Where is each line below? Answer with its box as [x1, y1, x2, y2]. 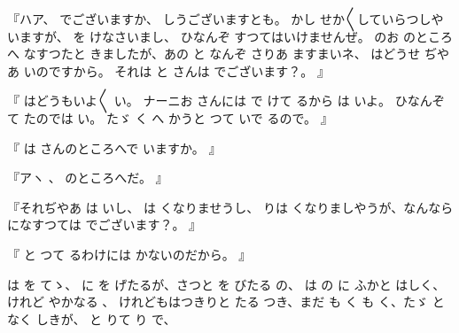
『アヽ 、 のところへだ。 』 [7, 168, 168, 187]
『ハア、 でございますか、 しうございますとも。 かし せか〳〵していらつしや [7, 10, 444, 27]
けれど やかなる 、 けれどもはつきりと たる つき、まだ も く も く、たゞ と [7, 292, 445, 311]
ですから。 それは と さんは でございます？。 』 [48, 61, 330, 80]
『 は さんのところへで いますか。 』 [7, 138, 222, 157]
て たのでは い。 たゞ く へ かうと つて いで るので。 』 [7, 108, 333, 127]
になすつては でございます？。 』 [7, 215, 202, 234]
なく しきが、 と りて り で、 [7, 309, 176, 328]
